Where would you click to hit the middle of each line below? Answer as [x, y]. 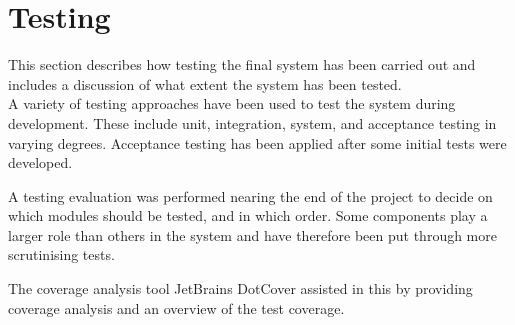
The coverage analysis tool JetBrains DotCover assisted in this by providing [240, 288]
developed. [40, 162]
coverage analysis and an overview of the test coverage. [176, 307]
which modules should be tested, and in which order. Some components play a [248, 215]
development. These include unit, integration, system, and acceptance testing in [252, 122]
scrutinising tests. [61, 254]
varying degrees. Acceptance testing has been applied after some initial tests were [257, 142]
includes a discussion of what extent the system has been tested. [205, 83]
